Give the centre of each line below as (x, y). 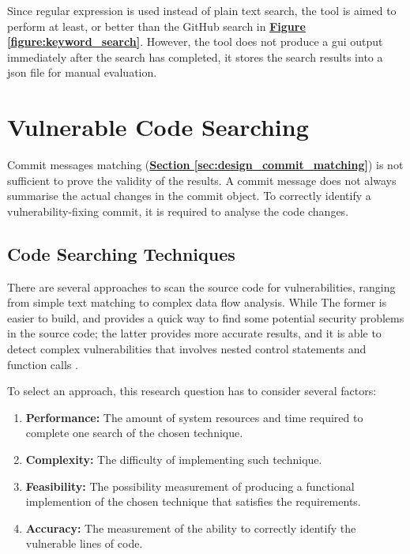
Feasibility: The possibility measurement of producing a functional (190, 486)
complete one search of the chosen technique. (134, 433)
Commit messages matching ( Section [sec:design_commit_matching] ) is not (205, 165)
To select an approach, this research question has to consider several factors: (192, 391)
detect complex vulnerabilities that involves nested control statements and (187, 349)
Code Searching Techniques (121, 253)
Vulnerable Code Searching (158, 127)
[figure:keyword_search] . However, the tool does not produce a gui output (195, 41)
